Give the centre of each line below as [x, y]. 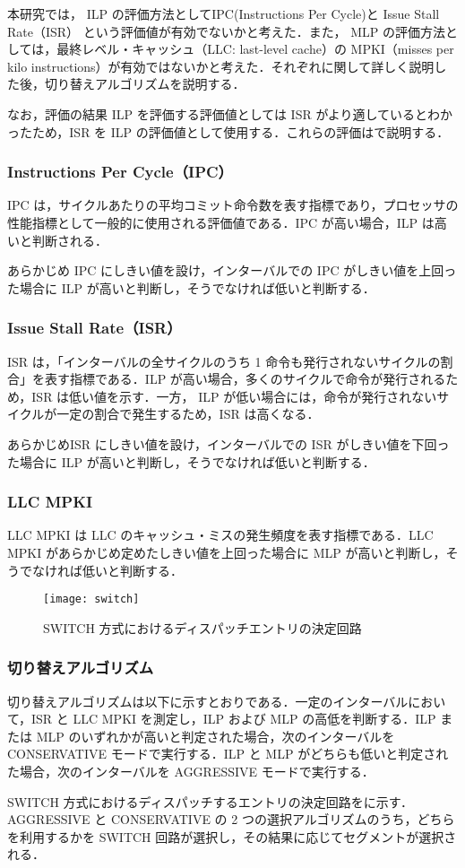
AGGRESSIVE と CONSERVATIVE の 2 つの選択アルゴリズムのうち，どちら [231, 819]
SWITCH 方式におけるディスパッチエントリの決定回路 [202, 627]
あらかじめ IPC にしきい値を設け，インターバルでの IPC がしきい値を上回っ [232, 270]
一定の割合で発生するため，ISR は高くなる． [188, 414]
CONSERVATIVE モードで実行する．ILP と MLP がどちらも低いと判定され [228, 754]
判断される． [69, 240]
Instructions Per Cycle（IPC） [120, 172]
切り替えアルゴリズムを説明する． [145, 84]
